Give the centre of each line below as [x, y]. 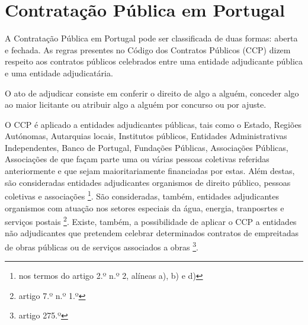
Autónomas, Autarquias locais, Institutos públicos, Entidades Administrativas [146, 136]
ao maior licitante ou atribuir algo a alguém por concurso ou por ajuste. [136, 104]
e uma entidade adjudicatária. [59, 73]
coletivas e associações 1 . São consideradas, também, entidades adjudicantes [142, 195]
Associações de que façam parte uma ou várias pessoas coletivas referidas [137, 159]
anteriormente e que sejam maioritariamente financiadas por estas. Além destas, [150, 171]
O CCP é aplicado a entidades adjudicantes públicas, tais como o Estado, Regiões [153, 124]
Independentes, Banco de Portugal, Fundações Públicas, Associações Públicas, [147, 147]
